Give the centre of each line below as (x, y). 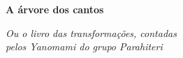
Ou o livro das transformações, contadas (91, 32)
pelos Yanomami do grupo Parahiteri (84, 46)
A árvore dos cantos (55, 9)
